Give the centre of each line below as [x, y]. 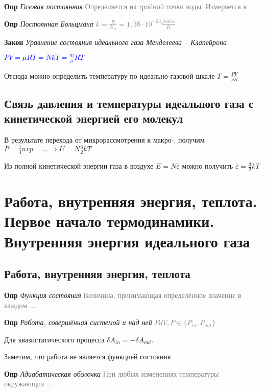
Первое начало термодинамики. [109, 221]
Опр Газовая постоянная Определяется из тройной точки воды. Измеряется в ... [130, 6]
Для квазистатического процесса [54, 339]
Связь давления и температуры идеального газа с [129, 103]
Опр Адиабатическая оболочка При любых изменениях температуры [112, 373]
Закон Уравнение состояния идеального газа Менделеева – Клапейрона [115, 42]
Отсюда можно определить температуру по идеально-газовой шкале [110, 75]
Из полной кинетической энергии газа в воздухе [79, 166]
